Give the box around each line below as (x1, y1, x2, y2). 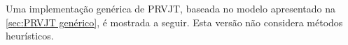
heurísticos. (6, 28, 54, 43)
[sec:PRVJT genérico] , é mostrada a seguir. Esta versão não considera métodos (6, 15, 343, 29)
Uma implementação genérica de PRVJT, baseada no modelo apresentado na (6, 1, 335, 15)
